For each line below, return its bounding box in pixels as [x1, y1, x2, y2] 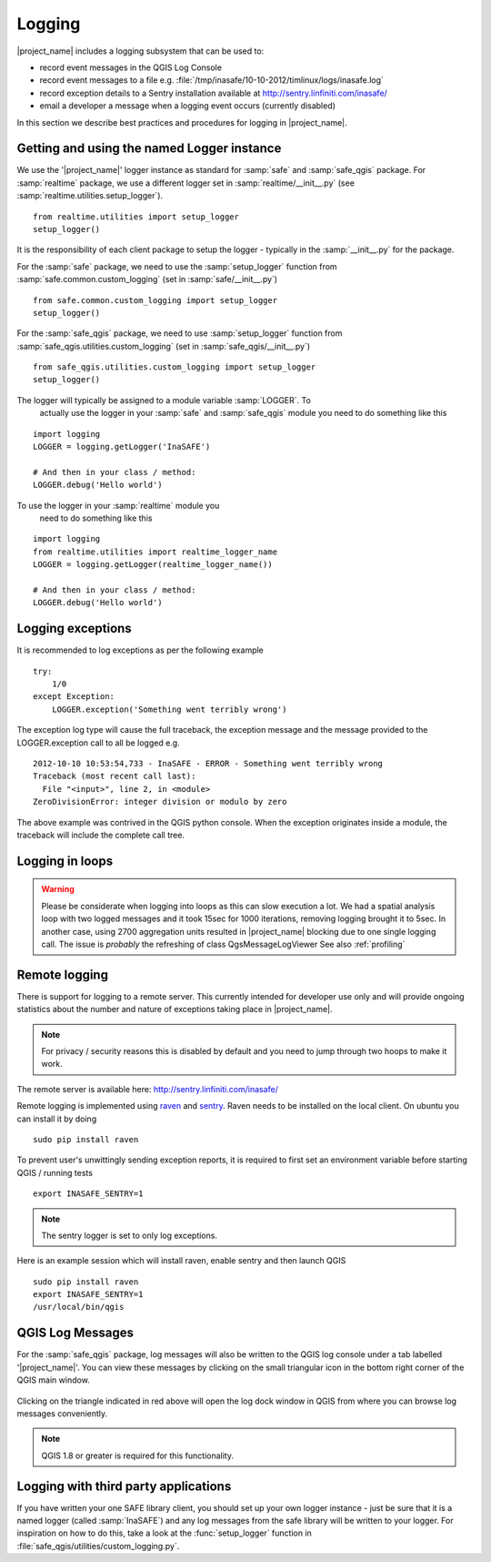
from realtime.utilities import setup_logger [33, 211, 240, 222]
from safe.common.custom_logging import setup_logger [33, 295, 277, 305]
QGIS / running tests [16, 1167, 93, 1178]
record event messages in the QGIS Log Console [39, 62, 223, 73]
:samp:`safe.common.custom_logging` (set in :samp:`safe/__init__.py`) [16, 274, 277, 285]
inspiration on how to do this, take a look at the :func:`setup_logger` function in [16, 1527, 313, 1538]
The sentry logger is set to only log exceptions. [41, 1230, 218, 1241]
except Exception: [33, 692, 115, 702]
